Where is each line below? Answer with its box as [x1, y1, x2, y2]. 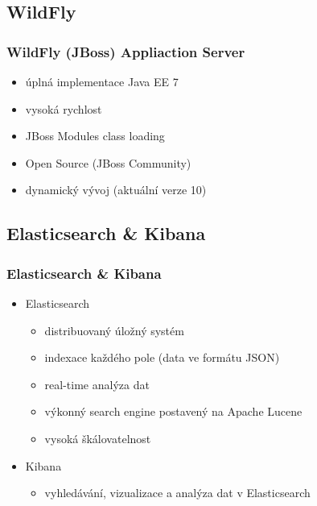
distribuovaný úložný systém [44, 321, 184, 338]
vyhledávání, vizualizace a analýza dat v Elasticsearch [44, 484, 311, 501]
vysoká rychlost [25, 100, 102, 117]
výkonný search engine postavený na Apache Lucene [44, 403, 303, 420]
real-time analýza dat [44, 375, 150, 392]
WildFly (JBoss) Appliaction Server [6, 41, 245, 61]
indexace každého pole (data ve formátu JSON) [44, 349, 280, 366]
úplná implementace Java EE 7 [25, 73, 179, 89]
